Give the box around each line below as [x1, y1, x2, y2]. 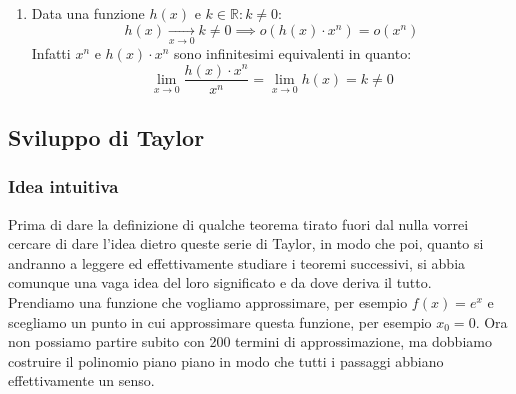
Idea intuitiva [8, 174, 119, 199]
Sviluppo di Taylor [8, 121, 205, 152]
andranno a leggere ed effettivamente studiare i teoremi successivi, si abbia [8, 252, 466, 273]
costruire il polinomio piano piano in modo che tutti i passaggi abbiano [8, 350, 444, 371]
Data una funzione [31, 3, 145, 23]
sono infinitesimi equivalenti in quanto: [174, 42, 412, 63]
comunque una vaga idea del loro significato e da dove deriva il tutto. [8, 272, 432, 293]
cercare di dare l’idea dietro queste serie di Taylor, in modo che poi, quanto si [8, 233, 484, 254]
